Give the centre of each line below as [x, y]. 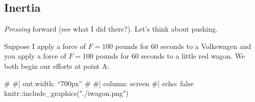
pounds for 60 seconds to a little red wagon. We [170, 56]
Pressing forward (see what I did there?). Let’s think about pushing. [111, 29]
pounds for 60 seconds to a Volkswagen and [183, 46]
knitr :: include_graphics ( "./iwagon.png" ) [66, 93]
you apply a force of [35, 56]
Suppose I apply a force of [45, 46]
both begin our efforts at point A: [57, 66]
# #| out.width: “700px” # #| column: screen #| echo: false [99, 83]
